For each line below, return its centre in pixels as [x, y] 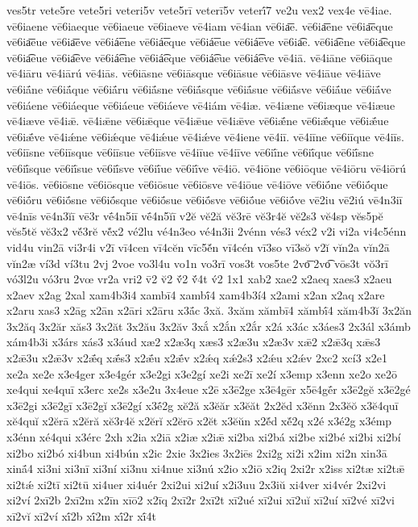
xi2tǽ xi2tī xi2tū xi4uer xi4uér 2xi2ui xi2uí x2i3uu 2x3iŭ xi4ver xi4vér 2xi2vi [197, 484]
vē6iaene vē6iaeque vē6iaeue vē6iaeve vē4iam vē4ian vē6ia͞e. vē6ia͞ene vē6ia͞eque [200, 25]
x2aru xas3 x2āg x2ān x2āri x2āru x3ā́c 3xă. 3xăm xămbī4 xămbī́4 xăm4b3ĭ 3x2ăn [209, 310]
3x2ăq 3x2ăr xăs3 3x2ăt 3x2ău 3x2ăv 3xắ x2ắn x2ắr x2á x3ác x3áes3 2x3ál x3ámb [209, 326]
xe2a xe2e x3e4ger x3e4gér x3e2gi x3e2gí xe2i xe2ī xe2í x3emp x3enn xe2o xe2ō [202, 373]
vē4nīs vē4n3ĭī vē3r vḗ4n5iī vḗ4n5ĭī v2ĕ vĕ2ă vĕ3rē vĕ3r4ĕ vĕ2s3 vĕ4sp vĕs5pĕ [195, 215]
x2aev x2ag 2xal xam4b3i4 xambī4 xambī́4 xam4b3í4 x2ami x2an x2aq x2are [196, 294]
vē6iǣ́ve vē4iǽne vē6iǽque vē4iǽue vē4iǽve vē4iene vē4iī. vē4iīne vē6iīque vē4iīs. [205, 136]
